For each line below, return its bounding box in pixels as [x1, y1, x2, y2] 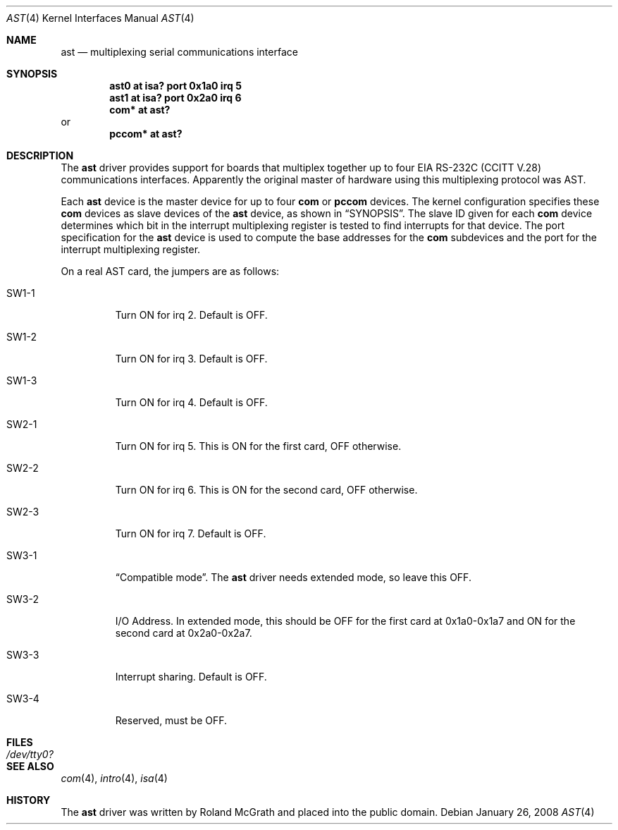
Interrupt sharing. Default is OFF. [115, 671, 267, 683]
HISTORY [6, 794, 51, 806]
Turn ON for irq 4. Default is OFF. [115, 396, 268, 408]
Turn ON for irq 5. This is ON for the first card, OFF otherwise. [115, 440, 402, 452]
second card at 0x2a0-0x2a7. [115, 627, 252, 639]
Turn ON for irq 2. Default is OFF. [115, 309, 268, 321]
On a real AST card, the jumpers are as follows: [61, 265, 280, 277]
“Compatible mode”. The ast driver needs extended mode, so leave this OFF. [115, 571, 471, 583]
